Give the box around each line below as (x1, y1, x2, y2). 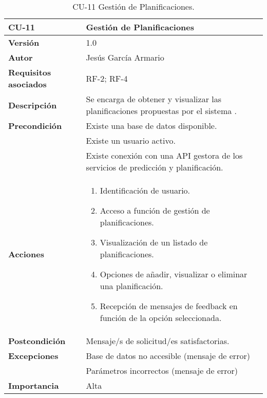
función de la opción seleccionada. (100, 312, 222, 324)
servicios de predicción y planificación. (86, 161, 223, 173)
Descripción (8, 99, 57, 111)
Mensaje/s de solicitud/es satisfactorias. (86, 335, 230, 347)
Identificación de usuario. (100, 184, 190, 196)
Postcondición (8, 335, 66, 347)
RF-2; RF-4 (86, 72, 128, 84)
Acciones (8, 248, 44, 260)
